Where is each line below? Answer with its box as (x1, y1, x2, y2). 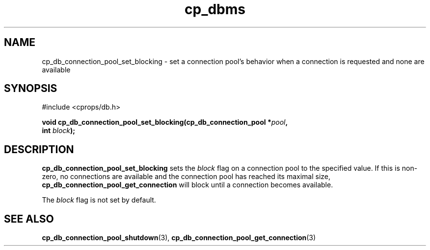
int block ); (42, 126, 76, 135)
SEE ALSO (4, 212, 54, 225)
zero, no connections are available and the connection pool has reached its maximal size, (42, 172, 331, 181)
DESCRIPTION (4, 143, 74, 156)
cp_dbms (185, 1, 245, 18)
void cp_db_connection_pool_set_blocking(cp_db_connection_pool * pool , (42, 118, 288, 127)
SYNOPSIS (4, 82, 57, 95)
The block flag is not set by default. (42, 196, 156, 205)
